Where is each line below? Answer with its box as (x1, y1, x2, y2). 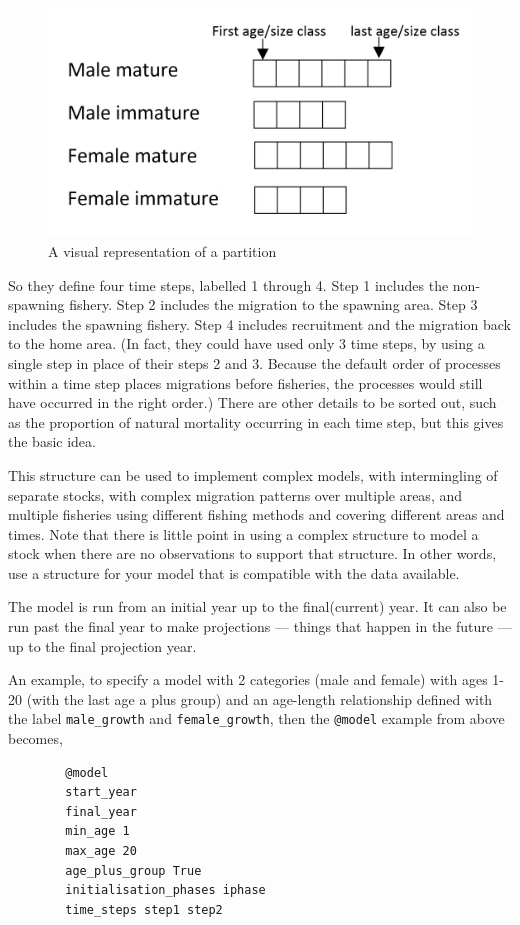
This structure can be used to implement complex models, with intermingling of (8, 464, 498, 485)
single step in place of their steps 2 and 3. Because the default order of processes (8, 352, 501, 373)
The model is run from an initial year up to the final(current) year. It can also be (8, 596, 507, 617)
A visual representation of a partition (48, 240, 277, 261)
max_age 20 (65, 844, 137, 859)
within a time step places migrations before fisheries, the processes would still (8, 372, 483, 393)
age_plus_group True (65, 863, 202, 878)
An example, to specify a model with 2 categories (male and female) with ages (8, 669, 488, 690)
